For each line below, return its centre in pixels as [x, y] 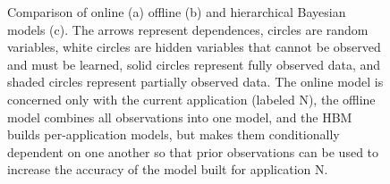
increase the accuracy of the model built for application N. [168, 169]
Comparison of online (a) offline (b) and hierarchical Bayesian [177, 12]
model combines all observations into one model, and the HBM [180, 117]
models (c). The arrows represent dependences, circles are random [188, 29]
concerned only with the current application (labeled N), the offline [191, 99]
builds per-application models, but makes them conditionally [174, 134]
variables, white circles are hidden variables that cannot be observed [194, 47]
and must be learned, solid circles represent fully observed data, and [194, 64]
